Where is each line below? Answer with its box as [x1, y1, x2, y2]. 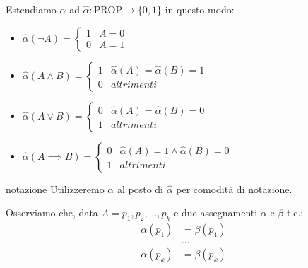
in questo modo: [165, 2, 235, 16]
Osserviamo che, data [6, 205, 98, 220]
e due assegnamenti [174, 205, 258, 220]
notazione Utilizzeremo [6, 181, 105, 196]
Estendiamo [6, 2, 57, 16]
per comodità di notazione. [176, 181, 292, 196]
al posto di [117, 181, 163, 196]
